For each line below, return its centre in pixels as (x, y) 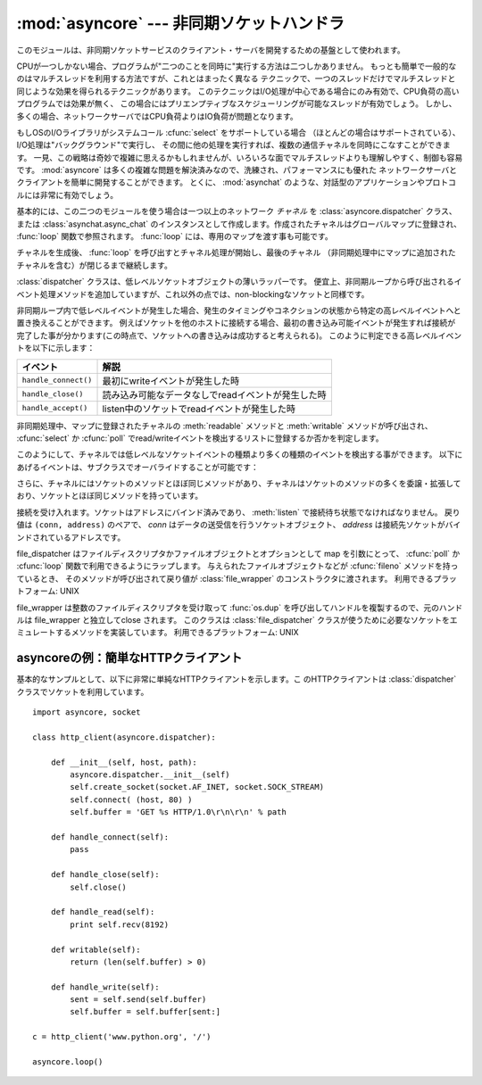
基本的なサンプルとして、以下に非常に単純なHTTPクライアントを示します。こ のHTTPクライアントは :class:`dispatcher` (237, 679)
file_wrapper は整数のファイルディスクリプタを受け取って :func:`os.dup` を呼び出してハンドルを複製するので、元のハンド (240, 608)
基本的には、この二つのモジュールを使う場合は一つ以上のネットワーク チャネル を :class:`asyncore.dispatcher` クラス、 (237, 211)
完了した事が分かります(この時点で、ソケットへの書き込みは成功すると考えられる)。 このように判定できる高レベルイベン (239, 335)
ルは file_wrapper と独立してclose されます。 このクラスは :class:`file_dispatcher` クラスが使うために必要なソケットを (233, 620)
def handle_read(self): (103, 912)
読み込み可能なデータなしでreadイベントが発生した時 (214, 394)
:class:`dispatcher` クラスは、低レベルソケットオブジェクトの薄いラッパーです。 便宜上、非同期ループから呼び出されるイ (239, 282)
